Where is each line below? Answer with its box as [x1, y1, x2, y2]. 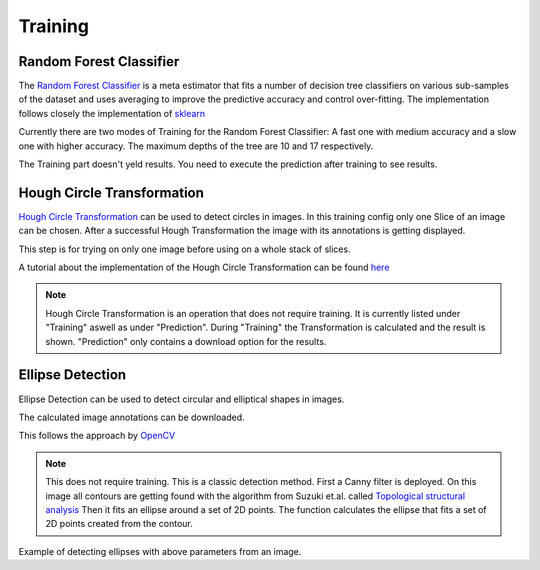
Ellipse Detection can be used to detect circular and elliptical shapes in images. [18, 393, 345, 405]
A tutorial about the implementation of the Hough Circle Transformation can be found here [18, 261, 390, 274]
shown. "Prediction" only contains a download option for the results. [45, 335, 327, 347]
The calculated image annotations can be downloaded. [18, 411, 245, 423]
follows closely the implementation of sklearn [18, 107, 205, 119]
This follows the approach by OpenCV [18, 430, 176, 442]
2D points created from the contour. [45, 518, 194, 530]
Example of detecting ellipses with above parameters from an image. [18, 545, 302, 557]
